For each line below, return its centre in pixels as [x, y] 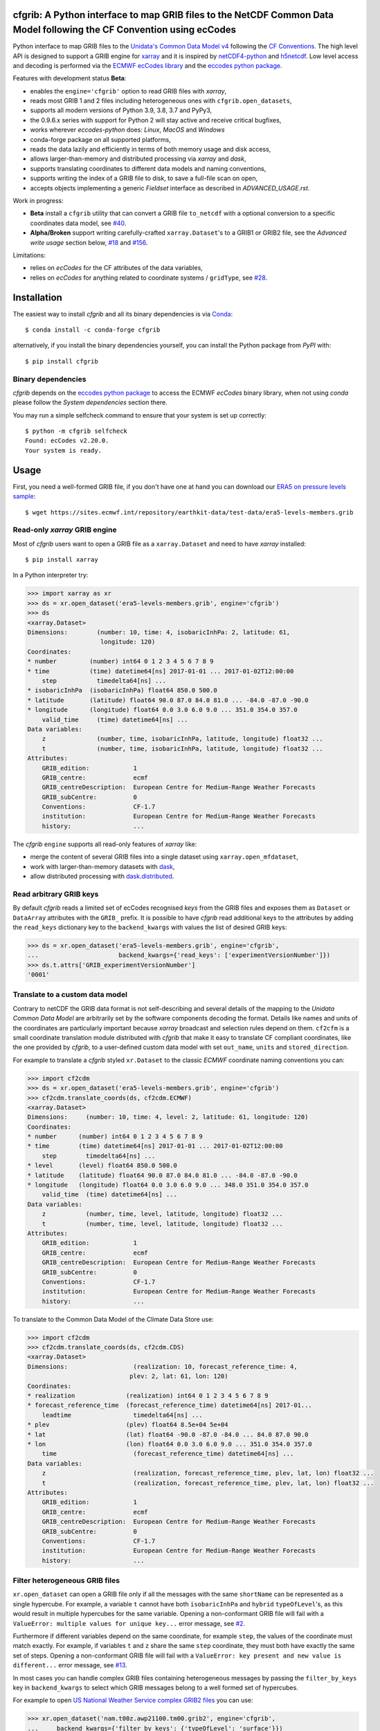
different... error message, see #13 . [70, 1665]
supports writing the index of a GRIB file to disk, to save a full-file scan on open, [144, 178]
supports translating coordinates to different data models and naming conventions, [148, 168]
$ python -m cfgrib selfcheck [76, 431]
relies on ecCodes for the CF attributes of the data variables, [117, 268]
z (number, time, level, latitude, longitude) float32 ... [162, 1214]
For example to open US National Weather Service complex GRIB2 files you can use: [133, 1701]
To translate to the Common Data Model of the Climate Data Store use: [113, 1319]
